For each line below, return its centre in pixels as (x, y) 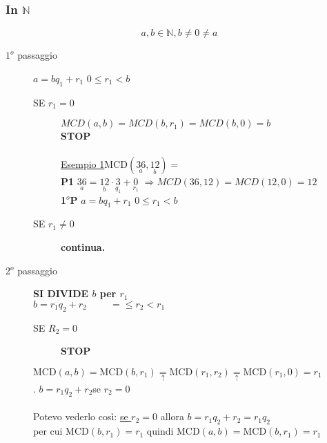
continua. (83, 246)
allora (172, 416)
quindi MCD (173, 431)
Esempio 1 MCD (94, 164)
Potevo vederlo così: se (81, 416)
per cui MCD (61, 431)
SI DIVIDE (61, 293)
